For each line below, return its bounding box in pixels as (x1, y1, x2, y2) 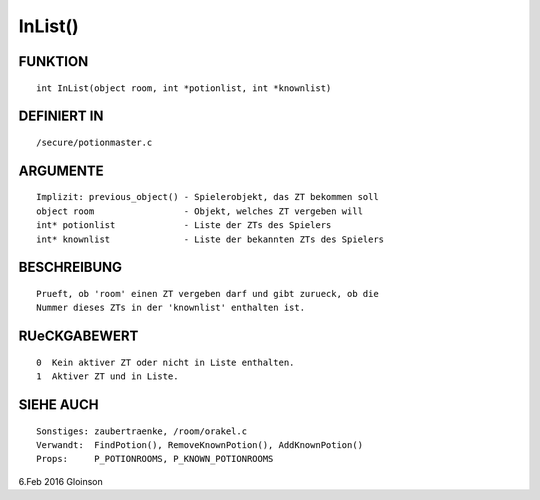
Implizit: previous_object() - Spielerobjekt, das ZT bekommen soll (36, 191, 379, 203)
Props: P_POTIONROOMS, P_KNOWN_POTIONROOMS (36, 453, 274, 465)
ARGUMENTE (18, 162, 104, 179)
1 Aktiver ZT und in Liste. (36, 371, 179, 382)
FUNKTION (18, 53, 89, 70)
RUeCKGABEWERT (18, 328, 139, 345)
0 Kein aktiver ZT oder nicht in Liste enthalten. (36, 356, 295, 368)
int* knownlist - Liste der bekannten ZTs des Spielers (36, 233, 385, 245)
